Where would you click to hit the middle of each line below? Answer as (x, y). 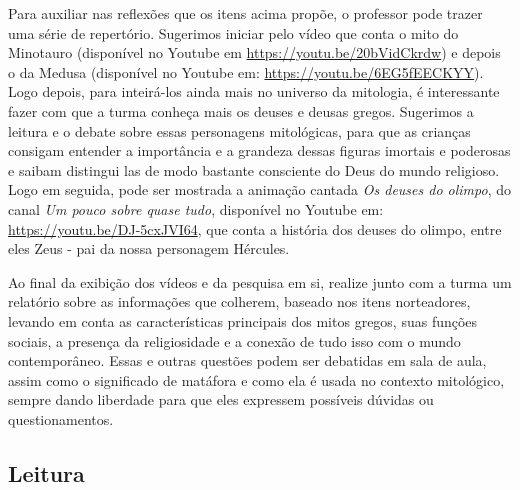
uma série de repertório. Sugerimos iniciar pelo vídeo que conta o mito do (233, 32)
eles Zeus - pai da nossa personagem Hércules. (149, 248)
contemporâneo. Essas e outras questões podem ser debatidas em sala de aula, (247, 360)
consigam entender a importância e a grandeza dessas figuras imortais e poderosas (259, 150)
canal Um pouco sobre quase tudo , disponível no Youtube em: (196, 208)
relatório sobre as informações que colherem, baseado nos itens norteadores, (239, 301)
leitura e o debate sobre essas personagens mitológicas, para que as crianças (239, 130)
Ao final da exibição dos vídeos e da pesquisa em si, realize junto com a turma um (260, 281)
